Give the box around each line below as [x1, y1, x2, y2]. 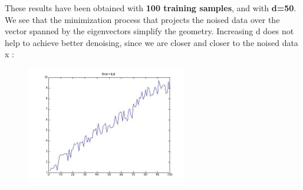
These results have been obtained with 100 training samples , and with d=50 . [5, 2, 297, 14]
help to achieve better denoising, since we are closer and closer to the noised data [5, 36, 298, 48]
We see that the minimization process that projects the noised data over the [5, 13, 280, 25]
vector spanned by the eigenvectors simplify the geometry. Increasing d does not [5, 25, 294, 37]
